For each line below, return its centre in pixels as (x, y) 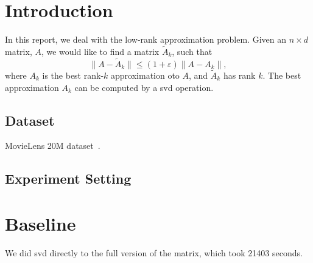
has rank (239, 75)
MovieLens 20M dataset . (53, 146)
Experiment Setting (68, 178)
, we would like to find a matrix (100, 51)
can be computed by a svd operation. (144, 87)
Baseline (40, 223)
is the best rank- (73, 75)
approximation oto (145, 75)
